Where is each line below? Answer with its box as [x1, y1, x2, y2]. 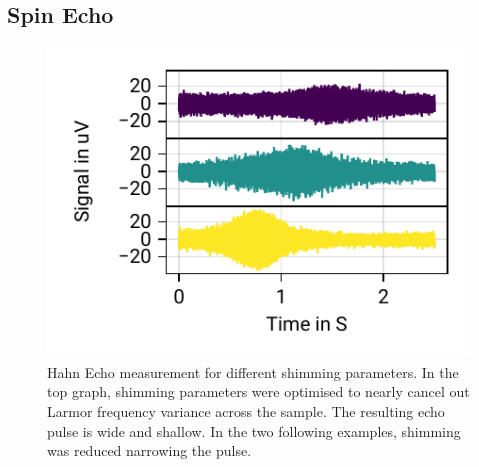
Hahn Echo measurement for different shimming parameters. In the [47, 361, 459, 382]
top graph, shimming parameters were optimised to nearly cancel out [47, 381, 470, 402]
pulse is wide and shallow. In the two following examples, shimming [47, 420, 461, 441]
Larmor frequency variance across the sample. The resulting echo [47, 400, 445, 421]
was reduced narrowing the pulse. [47, 440, 252, 461]
